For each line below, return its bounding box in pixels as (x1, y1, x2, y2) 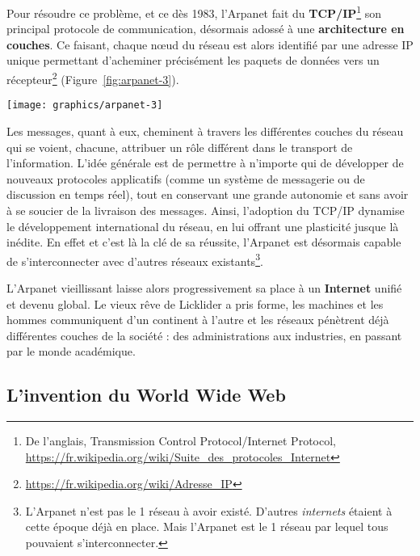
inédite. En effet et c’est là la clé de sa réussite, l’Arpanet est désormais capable (6, 234, 401, 251)
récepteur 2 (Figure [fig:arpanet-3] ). (6, 69, 179, 87)
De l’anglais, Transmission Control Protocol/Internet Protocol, (25, 432, 336, 449)
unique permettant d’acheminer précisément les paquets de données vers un (6, 52, 380, 69)
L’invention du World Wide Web (6, 382, 286, 407)
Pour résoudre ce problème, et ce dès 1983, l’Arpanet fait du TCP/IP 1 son (6, 2, 382, 21)
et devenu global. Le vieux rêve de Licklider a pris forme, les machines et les (6, 295, 384, 312)
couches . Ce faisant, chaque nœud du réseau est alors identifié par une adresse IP (6, 36, 414, 53)
